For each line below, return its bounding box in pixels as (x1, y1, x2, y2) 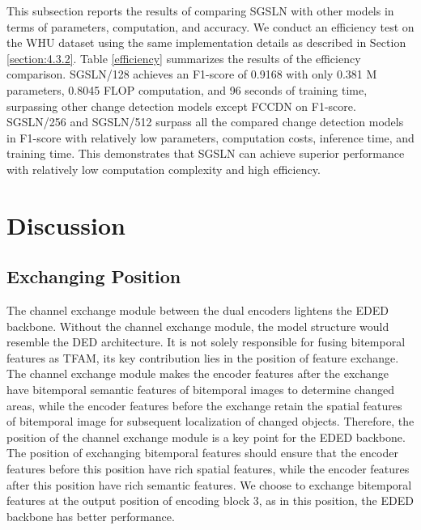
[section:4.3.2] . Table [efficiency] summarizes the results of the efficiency (6, 49, 361, 66)
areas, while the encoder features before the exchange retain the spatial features (6, 396, 402, 413)
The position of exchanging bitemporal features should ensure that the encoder (6, 444, 398, 461)
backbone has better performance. (6, 507, 175, 524)
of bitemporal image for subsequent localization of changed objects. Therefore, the (6, 413, 415, 430)
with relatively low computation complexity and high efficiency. (6, 160, 321, 177)
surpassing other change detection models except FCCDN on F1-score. (6, 97, 356, 114)
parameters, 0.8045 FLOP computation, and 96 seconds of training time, (6, 81, 368, 98)
